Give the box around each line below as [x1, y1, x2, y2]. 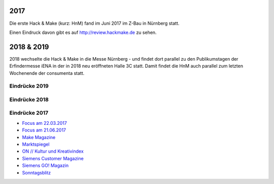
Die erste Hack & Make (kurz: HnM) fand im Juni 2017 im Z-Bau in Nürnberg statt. [9, 20, 180, 26]
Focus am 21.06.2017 [22, 127, 66, 133]
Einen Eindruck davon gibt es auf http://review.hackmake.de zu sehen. [9, 29, 157, 35]
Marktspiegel [22, 142, 50, 148]
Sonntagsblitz [22, 169, 51, 175]
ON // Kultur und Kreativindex [22, 148, 84, 154]
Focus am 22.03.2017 [22, 120, 67, 126]
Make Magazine [22, 134, 56, 140]
